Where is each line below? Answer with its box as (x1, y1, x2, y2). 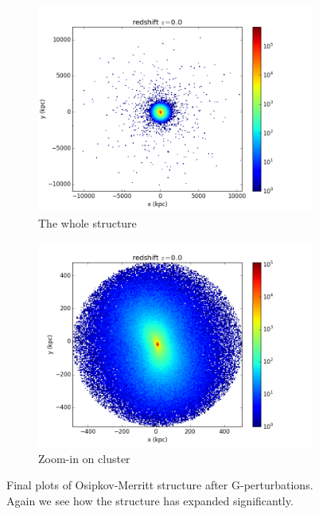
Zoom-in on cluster (38, 450, 130, 466)
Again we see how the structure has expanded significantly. (6, 492, 294, 508)
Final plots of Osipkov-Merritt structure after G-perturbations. (6, 477, 313, 493)
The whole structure (38, 214, 137, 231)
